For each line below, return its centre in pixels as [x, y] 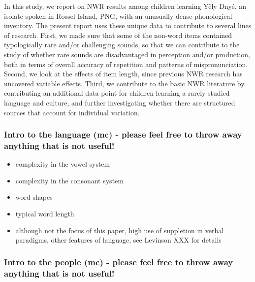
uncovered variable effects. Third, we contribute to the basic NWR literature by [124, 83]
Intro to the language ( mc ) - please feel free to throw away [123, 134]
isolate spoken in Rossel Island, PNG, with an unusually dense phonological [118, 16]
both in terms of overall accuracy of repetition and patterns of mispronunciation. [126, 64]
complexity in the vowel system [63, 164]
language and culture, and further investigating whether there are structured [120, 102]
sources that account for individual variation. [72, 112]
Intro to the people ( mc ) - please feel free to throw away [119, 262]
